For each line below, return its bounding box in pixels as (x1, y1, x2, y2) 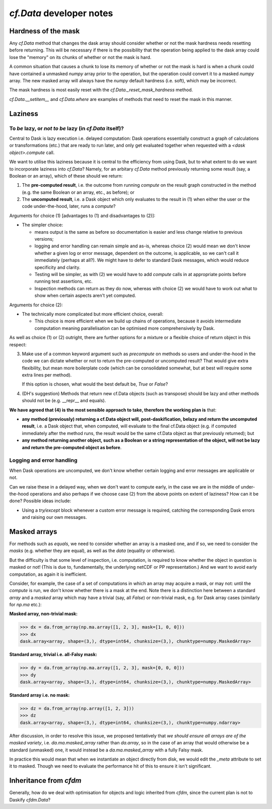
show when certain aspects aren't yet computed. (34, 293, 136, 299)
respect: (9, 341, 27, 348)
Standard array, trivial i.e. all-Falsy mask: (9, 652, 98, 658)
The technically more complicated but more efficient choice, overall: (22, 311, 164, 317)
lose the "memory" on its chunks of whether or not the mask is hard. (9, 54, 152, 60)
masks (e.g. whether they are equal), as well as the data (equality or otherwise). (9, 548, 176, 554)
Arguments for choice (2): (9, 302, 63, 308)
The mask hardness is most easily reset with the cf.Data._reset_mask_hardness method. (9, 87, 193, 93)
